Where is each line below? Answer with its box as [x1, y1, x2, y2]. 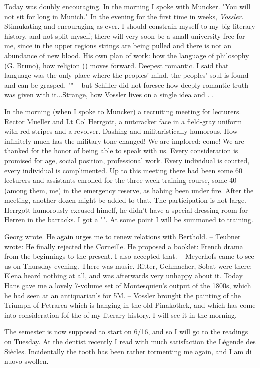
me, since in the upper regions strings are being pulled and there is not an [4, 40, 232, 51]
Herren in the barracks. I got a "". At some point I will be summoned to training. [4, 214, 253, 225]
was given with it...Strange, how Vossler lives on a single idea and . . [4, 89, 214, 100]
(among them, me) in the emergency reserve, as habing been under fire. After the [4, 185, 254, 195]
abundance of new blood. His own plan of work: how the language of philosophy [4, 50, 249, 60]
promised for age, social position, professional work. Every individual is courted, [4, 155, 250, 165]
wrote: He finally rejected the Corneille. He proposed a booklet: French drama [4, 241, 243, 251]
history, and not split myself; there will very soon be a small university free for [4, 30, 245, 41]
